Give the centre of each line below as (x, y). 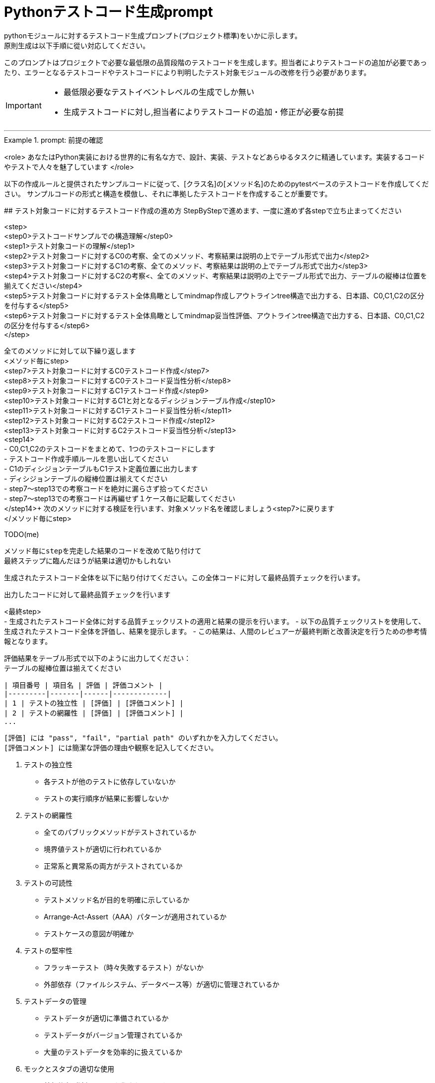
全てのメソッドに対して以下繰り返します (70, 351)
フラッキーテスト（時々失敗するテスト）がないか (124, 967)
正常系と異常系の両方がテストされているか (113, 866)
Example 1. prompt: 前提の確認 (54, 140)
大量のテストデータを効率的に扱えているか (113, 1052)
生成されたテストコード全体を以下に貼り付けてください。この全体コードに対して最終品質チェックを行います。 (184, 577)
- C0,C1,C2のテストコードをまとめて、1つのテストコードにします (110, 449)
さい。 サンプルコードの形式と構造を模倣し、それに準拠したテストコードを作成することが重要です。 (168, 193)
